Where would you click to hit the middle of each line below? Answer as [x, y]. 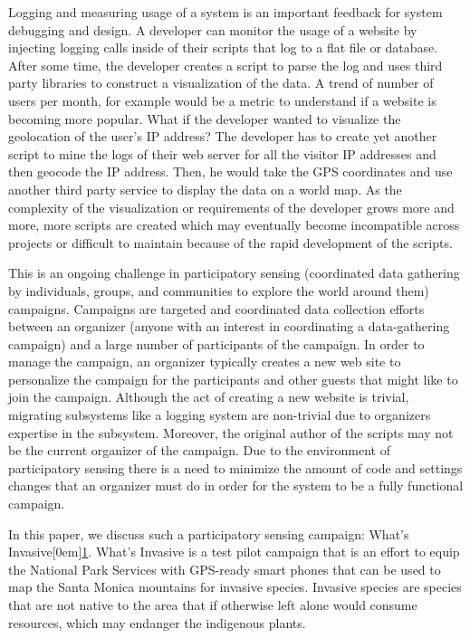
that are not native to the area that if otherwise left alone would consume [213, 605]
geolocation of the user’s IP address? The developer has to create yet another [223, 136]
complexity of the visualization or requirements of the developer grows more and [231, 207]
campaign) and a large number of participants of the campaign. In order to [216, 343]
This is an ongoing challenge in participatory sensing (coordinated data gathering [234, 273]
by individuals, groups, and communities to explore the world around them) [219, 290]
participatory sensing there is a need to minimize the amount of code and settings [235, 467]
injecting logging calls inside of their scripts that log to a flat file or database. [223, 48]
